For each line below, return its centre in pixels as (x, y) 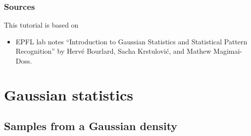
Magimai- (228, 51)
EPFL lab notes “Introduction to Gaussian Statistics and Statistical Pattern (131, 41)
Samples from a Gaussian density (91, 126)
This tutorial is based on (41, 25)
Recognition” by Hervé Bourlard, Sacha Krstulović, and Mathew (113, 51)
